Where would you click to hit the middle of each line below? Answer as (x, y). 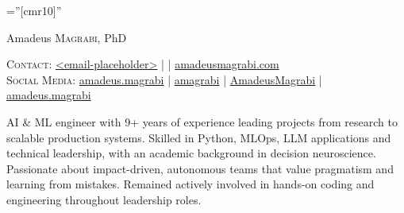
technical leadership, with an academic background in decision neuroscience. (191, 153)
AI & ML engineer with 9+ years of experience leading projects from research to (202, 121)
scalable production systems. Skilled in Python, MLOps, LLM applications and (199, 137)
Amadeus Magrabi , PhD (67, 37)
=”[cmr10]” (34, 10)
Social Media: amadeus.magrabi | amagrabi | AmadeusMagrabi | (164, 79)
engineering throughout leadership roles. (104, 199)
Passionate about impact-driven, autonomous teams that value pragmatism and (200, 168)
